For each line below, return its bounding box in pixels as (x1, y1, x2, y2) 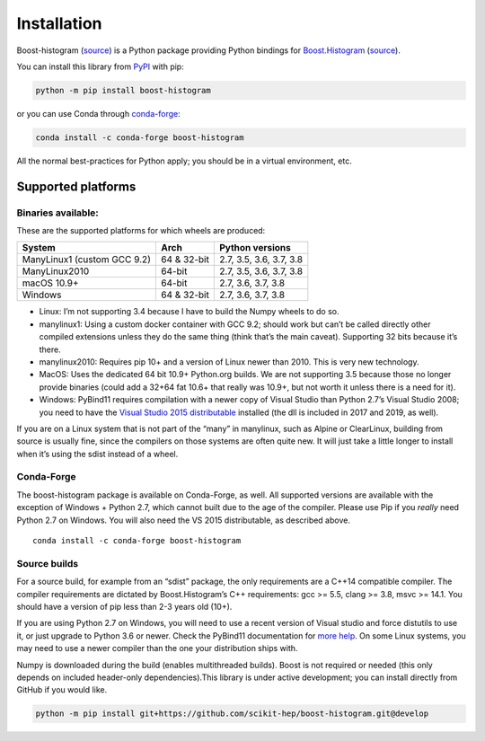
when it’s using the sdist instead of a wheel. (16, 448, 179, 459)
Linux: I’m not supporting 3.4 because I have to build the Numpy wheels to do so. (39, 306, 339, 317)
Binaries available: (16, 207, 99, 219)
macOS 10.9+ (22, 277, 80, 289)
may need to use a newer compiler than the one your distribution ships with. (16, 643, 298, 654)
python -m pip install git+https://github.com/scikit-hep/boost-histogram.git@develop (35, 709, 429, 719)
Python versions (218, 242, 291, 254)
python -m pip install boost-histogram (35, 85, 211, 95)
